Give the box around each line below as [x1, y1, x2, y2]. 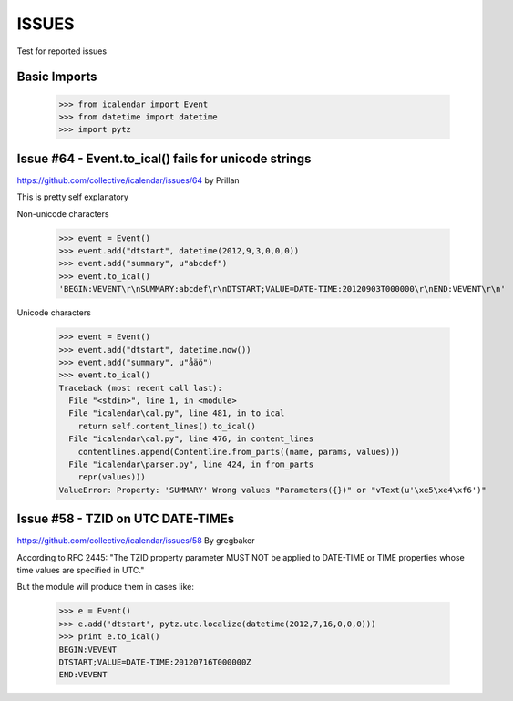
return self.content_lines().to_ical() [77, 420, 257, 431]
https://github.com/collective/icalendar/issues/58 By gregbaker [16, 535, 255, 546]
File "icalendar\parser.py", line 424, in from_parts [68, 459, 314, 469]
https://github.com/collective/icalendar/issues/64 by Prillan [16, 174, 241, 186]
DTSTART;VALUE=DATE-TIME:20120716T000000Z [58, 657, 251, 667]
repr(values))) [77, 472, 146, 482]
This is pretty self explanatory [16, 191, 129, 202]
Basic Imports [16, 69, 97, 85]
